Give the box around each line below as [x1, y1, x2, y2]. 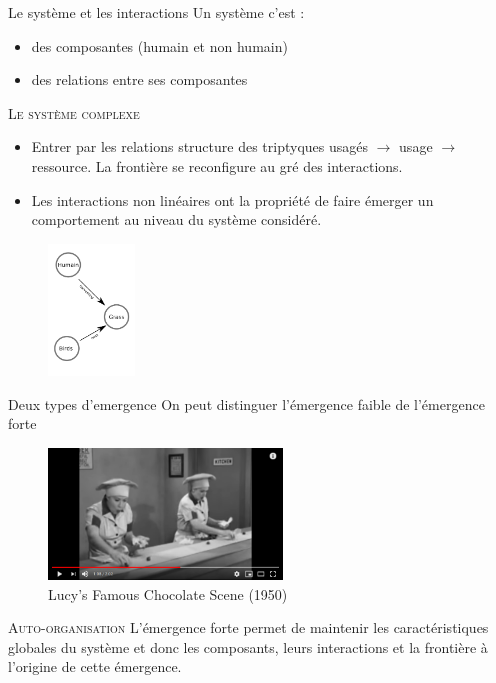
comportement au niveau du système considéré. [31, 209, 322, 230]
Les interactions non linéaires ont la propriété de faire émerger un [31, 189, 434, 210]
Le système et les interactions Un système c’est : [8, 2, 305, 22]
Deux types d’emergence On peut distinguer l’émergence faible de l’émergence [8, 393, 485, 414]
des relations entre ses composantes [31, 69, 248, 90]
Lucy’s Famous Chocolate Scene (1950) [48, 583, 288, 604]
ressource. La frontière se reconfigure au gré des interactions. [31, 155, 403, 176]
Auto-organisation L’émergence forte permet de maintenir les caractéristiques [8, 617, 489, 638]
